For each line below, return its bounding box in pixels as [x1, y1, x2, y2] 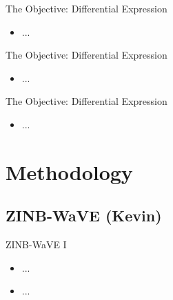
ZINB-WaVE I [6, 237, 67, 252]
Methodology [6, 157, 133, 186]
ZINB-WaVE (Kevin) [6, 205, 162, 226]
